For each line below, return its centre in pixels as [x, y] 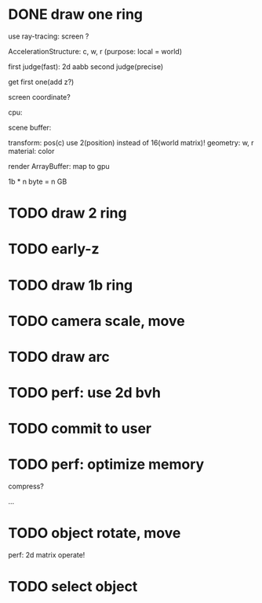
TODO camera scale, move [97, 321]
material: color [31, 151]
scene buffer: [30, 127]
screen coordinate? [39, 97]
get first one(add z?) [41, 82]
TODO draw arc [59, 357]
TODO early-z [54, 249]
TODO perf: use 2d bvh [84, 393]
